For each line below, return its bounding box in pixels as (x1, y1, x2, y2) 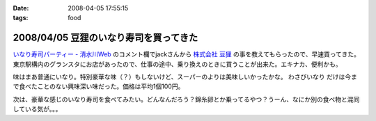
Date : (13, 4, 29, 12)
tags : (13, 14, 29, 22)
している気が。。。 (13, 105, 62, 113)
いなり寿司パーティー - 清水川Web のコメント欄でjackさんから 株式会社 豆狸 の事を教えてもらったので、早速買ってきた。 (13, 50, 360, 58)
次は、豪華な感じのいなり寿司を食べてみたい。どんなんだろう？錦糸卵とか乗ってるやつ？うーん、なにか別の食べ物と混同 (13, 95, 360, 104)
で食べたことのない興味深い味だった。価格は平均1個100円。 (13, 82, 185, 90)
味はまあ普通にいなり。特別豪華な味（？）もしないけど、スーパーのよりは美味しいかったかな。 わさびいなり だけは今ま (13, 73, 358, 81)
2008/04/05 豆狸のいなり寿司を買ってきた (13, 32, 198, 44)
